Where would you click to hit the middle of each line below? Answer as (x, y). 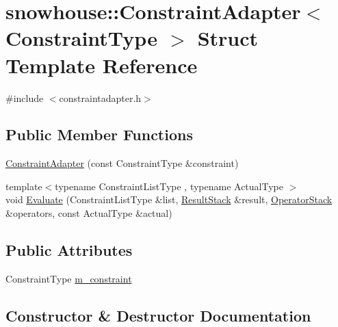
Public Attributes (69, 250)
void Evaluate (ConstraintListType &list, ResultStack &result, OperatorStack (169, 199)
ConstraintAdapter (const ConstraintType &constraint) (122, 163)
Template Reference (102, 65)
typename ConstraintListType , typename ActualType (169, 186)
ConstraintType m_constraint (69, 278)
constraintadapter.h (100, 97)
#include (25, 97)
